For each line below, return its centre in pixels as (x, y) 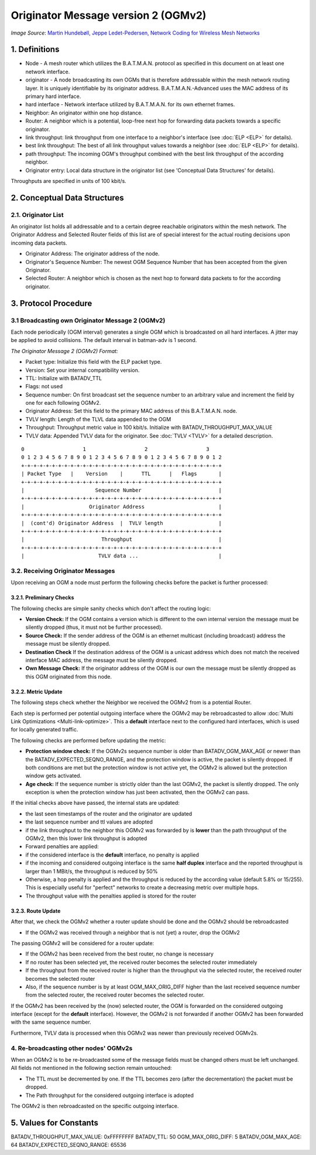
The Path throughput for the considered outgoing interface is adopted (110, 1095)
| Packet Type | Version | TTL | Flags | (121, 474)
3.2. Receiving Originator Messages (63, 571)
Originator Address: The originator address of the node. (93, 254)
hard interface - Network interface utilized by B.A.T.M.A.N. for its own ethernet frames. (130, 104)
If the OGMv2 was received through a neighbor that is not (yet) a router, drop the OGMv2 (133, 932)
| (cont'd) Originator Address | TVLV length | (121, 523)
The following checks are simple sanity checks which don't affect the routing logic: (111, 608)
